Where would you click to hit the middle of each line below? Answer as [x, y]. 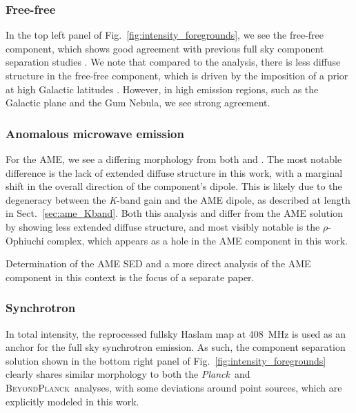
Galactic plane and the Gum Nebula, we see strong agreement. [138, 103]
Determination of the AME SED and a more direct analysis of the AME [158, 263]
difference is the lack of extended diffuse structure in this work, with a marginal [174, 172]
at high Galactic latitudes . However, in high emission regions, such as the [162, 89]
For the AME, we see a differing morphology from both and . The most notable [174, 159]
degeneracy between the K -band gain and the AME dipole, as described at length [178, 199]
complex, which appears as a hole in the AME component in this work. [197, 240]
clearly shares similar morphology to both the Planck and [128, 374]
